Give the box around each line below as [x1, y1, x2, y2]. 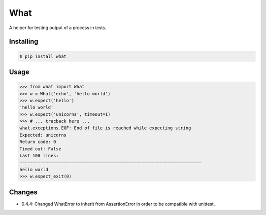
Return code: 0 [19, 139, 56, 145]
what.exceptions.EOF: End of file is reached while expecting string [19, 125, 191, 131]
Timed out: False [19, 146, 62, 151]
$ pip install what [19, 53, 66, 59]
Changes [9, 188, 38, 196]
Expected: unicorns [19, 132, 66, 138]
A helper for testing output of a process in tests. [9, 25, 106, 31]
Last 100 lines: [19, 153, 59, 159]
